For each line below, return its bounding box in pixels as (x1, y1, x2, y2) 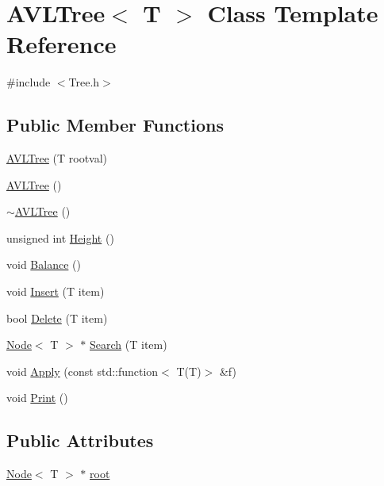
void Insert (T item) (6, 283, 105, 300)
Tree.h (68, 74, 100, 90)
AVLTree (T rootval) (6, 150, 108, 166)
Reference (6, 28, 117, 60)
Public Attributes (6, 428, 154, 453)
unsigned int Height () (6, 229, 114, 246)
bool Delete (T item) (6, 309, 108, 326)
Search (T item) (90, 336, 167, 353)
